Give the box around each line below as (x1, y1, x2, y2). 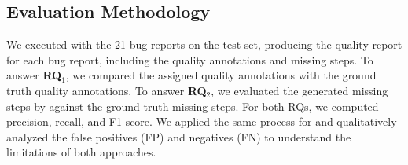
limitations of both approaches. (6, 144, 156, 160)
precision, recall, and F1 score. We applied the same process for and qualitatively (6, 113, 397, 130)
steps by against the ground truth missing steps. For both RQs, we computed (6, 97, 379, 114)
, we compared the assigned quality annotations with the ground (65, 67, 377, 83)
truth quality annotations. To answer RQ (6, 82, 207, 98)
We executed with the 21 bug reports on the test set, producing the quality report (6, 36, 402, 53)
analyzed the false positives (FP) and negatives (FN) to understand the (6, 128, 351, 145)
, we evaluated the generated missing (211, 82, 388, 98)
